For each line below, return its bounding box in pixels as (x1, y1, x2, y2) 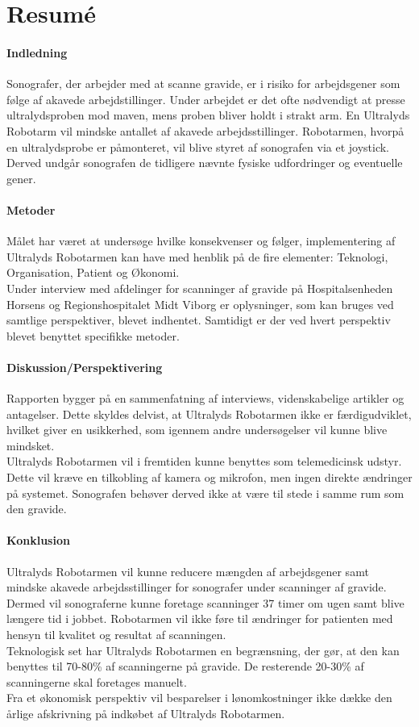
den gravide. (6, 500, 67, 517)
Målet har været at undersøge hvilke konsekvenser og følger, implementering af (6, 232, 396, 249)
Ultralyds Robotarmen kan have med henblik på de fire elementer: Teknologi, (6, 248, 388, 265)
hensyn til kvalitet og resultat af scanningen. (6, 626, 226, 642)
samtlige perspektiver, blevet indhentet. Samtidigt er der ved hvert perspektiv (6, 311, 391, 328)
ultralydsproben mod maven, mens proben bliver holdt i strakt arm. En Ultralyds (6, 107, 410, 123)
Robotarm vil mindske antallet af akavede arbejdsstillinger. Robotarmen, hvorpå (6, 122, 404, 139)
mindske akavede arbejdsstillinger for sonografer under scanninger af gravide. (6, 579, 387, 595)
